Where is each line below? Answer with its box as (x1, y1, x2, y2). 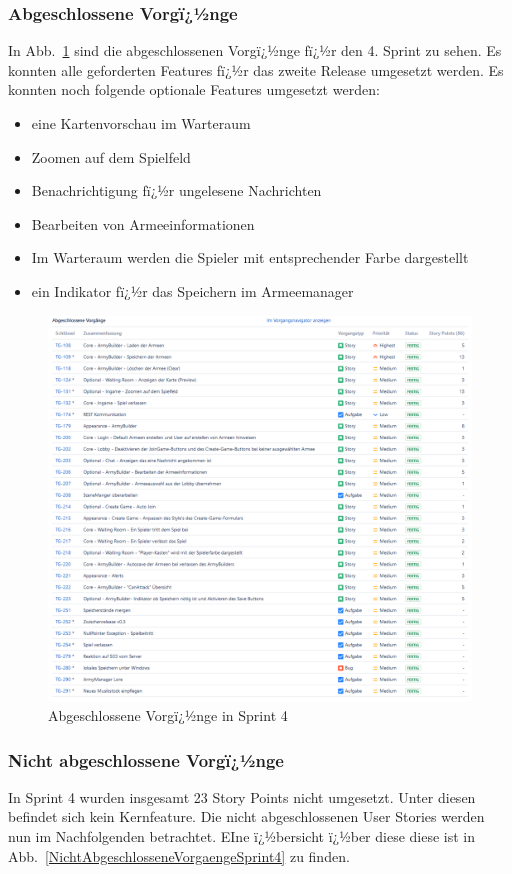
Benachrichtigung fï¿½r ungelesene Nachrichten (31, 180, 322, 201)
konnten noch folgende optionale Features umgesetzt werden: (8, 79, 380, 100)
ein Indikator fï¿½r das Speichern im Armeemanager (31, 280, 354, 301)
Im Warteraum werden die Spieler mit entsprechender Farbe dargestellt (31, 247, 469, 268)
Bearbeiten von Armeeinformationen (31, 213, 255, 234)
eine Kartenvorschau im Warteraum (31, 113, 251, 133)
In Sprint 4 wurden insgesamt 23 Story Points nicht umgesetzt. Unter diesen (8, 786, 476, 807)
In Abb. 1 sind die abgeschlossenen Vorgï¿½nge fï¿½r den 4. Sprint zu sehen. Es (8, 40, 502, 61)
